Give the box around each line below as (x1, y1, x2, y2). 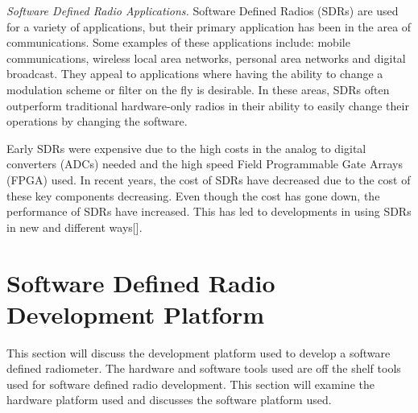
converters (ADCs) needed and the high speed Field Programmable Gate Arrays (6, 155, 403, 172)
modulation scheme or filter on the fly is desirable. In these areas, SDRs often (6, 81, 390, 97)
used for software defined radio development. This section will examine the (6, 375, 375, 392)
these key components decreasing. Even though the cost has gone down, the (6, 187, 380, 204)
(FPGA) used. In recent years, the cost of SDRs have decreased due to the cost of (6, 171, 411, 188)
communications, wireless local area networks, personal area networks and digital (6, 49, 406, 66)
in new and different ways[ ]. (6, 218, 143, 235)
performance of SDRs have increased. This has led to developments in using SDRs (6, 203, 412, 220)
